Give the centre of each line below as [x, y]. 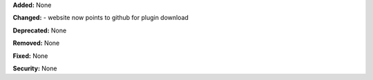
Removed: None [36, 43]
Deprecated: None [40, 30]
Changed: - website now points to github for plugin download [101, 18]
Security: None [35, 68]
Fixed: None [30, 56]
